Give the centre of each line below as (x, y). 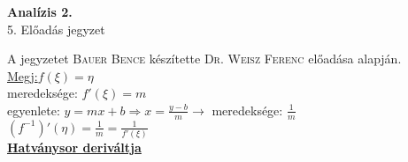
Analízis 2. (40, 11)
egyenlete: (34, 110)
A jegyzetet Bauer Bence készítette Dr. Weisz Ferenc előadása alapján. (204, 59)
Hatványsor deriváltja (74, 147)
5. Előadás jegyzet (56, 29)
